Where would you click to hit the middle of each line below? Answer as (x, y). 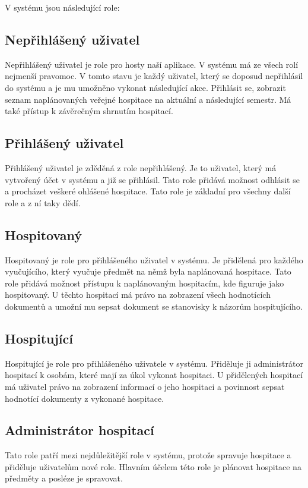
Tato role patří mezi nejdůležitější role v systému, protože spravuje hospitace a (148, 455)
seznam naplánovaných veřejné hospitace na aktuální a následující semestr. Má (148, 99)
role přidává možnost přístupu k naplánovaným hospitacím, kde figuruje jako (145, 283)
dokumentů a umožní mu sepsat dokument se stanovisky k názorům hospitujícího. (154, 306)
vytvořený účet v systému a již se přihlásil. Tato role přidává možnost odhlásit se (152, 179)
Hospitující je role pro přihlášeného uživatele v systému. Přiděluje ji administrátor (154, 363)
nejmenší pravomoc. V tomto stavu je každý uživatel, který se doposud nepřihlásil (154, 76)
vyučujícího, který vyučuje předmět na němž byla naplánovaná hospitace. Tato (148, 271)
